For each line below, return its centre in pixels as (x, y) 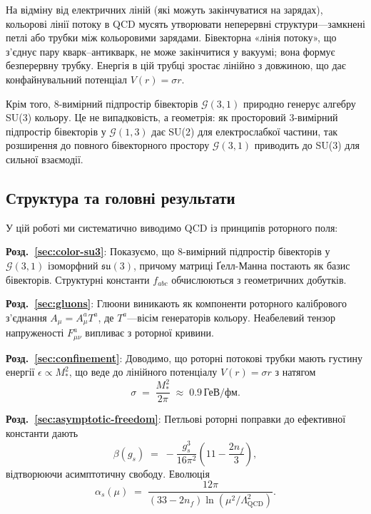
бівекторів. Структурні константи (78, 279)
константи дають (42, 432)
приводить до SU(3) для (307, 145)
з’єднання (26, 317)
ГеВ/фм (220, 392)
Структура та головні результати (121, 197)
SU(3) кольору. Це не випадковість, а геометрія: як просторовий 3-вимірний (172, 117)
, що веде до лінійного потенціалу (143, 372)
